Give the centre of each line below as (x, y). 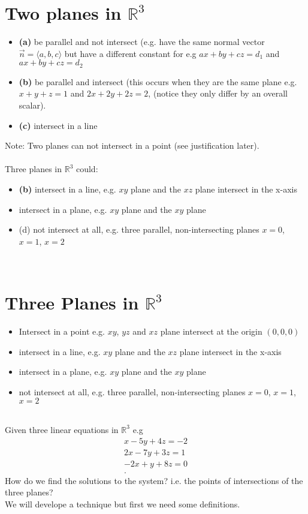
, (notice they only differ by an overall (218, 93)
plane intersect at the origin (211, 331)
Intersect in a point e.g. (62, 331)
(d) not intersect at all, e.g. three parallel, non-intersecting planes (139, 229)
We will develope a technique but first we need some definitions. (123, 504)
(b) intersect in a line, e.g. (67, 189)
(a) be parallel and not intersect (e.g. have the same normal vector (142, 42)
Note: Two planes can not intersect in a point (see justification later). (132, 145)
